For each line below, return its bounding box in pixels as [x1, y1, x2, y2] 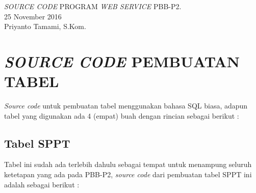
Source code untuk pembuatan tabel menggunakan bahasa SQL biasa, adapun [4, 100, 248, 111]
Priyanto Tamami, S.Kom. [4, 21, 86, 32]
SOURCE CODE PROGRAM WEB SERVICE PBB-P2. [4, 1, 182, 11]
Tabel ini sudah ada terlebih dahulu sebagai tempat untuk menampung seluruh [4, 159, 252, 170]
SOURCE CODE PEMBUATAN [4, 50, 240, 72]
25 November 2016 [4, 11, 62, 21]
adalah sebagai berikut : [4, 179, 80, 189]
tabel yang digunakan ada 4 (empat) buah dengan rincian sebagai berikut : [4, 110, 239, 121]
